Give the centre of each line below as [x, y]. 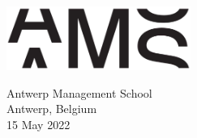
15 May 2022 [39, 125]
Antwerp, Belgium [52, 109]
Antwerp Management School [79, 92]
